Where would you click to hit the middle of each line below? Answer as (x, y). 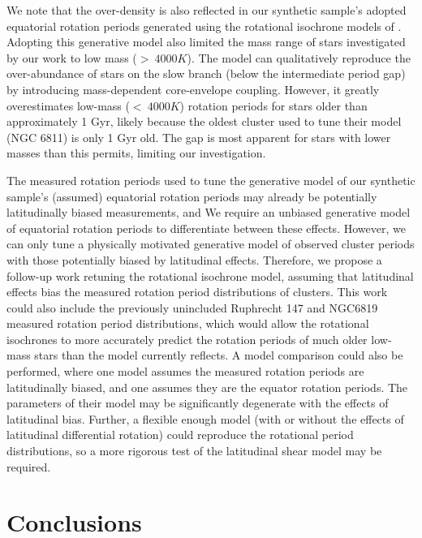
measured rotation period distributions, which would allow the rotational (188, 323)
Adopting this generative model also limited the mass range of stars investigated (206, 42)
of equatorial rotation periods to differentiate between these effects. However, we (206, 228)
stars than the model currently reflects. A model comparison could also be (219, 355)
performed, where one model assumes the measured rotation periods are (185, 371)
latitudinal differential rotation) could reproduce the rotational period (180, 435)
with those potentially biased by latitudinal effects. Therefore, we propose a (194, 259)
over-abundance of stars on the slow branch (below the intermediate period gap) (206, 73)
